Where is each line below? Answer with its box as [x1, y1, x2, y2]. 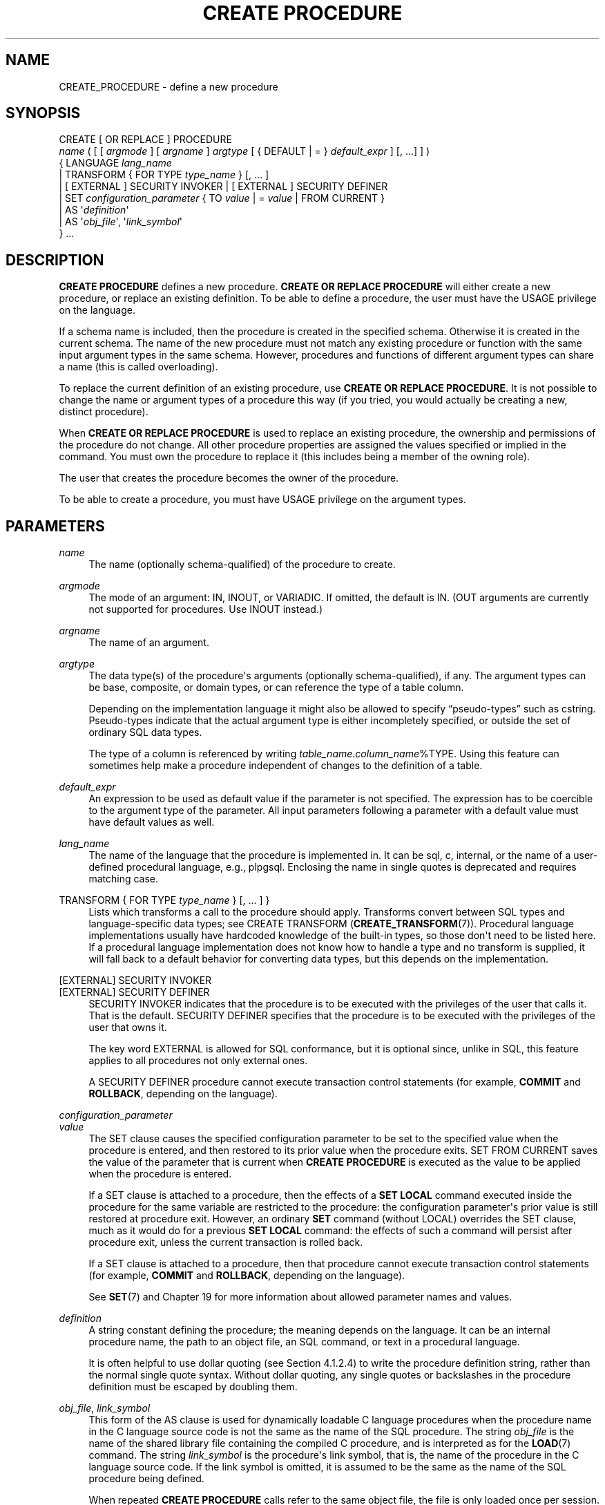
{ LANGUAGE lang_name [59, 157, 172, 169]
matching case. [88, 873, 159, 885]
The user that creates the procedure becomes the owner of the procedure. [59, 472, 399, 484]
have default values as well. [88, 816, 215, 829]
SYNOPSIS [6, 104, 81, 122]
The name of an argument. [88, 636, 209, 649]
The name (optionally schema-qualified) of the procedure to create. [88, 558, 396, 571]
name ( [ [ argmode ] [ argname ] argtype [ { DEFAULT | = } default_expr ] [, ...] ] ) [59, 145, 430, 158]
